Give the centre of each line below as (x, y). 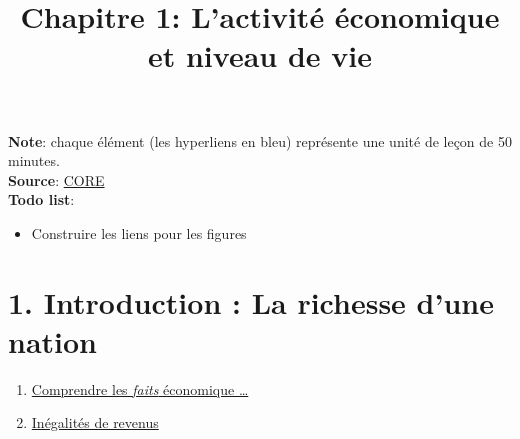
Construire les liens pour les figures (139, 232)
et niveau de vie (259, 55)
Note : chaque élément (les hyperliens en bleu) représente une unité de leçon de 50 (260, 140)
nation (52, 340)
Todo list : (41, 199)
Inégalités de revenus (95, 422)
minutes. (34, 160)
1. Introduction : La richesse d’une (251, 301)
